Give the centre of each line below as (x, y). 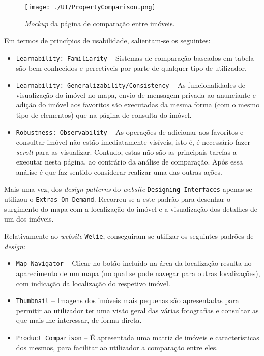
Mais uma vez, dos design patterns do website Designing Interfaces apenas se (128, 189)
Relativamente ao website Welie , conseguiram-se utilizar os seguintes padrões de (129, 236)
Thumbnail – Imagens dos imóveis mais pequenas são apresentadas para (127, 300)
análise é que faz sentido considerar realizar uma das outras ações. (119, 171)
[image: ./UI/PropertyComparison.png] (90, 7)
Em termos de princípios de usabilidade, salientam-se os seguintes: (107, 40)
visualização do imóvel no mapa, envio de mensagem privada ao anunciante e (136, 94)
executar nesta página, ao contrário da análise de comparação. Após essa (129, 162)
